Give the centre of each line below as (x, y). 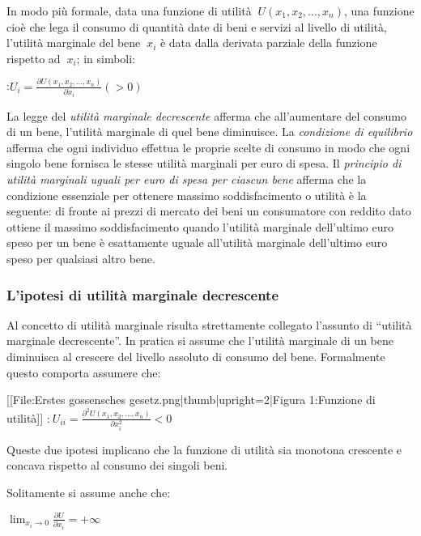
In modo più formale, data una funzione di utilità (129, 11)
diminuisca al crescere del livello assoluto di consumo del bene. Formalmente (196, 357)
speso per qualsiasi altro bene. (81, 259)
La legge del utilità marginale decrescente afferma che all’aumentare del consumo (206, 115)
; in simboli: (106, 58)
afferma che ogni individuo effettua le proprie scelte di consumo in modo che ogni (208, 147)
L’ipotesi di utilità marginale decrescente (143, 294)
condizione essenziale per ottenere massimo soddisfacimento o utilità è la (187, 195)
